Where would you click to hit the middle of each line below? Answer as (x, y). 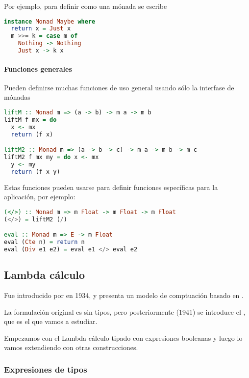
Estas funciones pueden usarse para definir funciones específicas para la (111, 187)
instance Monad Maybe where (50, 21)
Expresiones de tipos (46, 369)
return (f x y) (36, 172)
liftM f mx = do (30, 120)
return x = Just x (41, 29)
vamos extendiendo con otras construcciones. (71, 347)
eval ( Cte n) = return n (44, 242)
